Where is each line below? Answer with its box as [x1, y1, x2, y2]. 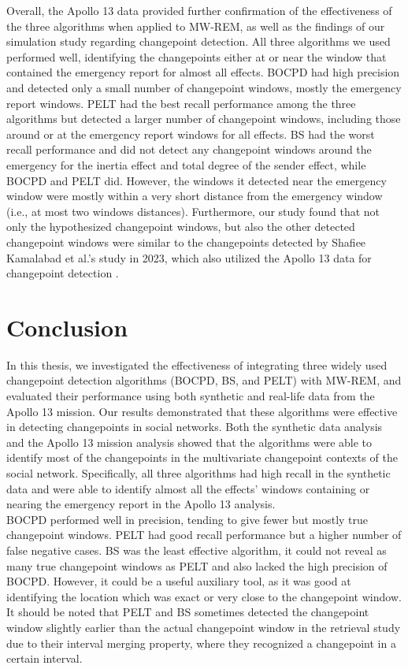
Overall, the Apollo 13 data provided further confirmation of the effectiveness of [6, 2, 392, 18]
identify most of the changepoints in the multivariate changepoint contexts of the [6, 449, 398, 466]
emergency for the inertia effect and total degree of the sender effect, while [6, 156, 366, 173]
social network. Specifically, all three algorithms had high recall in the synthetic [6, 464, 391, 481]
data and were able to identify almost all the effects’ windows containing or [6, 480, 370, 496]
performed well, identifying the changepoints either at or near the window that [6, 48, 387, 65]
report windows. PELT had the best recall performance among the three [6, 95, 356, 111]
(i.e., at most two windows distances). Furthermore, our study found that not [6, 203, 380, 219]
